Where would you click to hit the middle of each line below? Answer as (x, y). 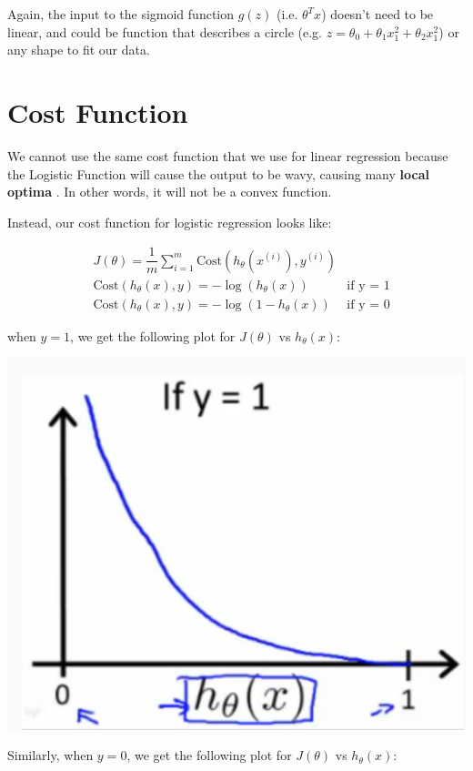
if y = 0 (368, 304)
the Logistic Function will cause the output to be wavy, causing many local (218, 173)
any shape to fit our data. (79, 50)
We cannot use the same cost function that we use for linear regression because (228, 155)
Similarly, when (50, 755)
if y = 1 (368, 285)
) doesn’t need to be (377, 14)
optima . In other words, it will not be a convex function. (170, 192)
